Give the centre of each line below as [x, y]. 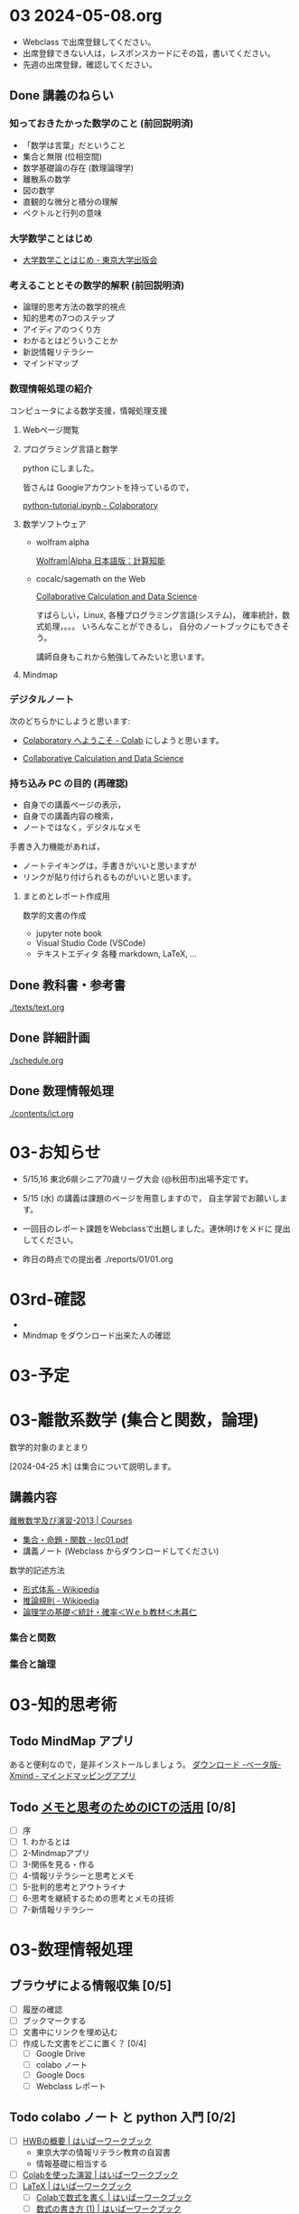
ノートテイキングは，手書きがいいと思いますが [109, 866]
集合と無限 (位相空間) [62, 156]
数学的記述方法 [37, 1570]
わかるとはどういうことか [70, 341]
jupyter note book [69, 934]
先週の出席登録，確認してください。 [89, 64]
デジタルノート [42, 699]
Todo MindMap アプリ [72, 1741]
